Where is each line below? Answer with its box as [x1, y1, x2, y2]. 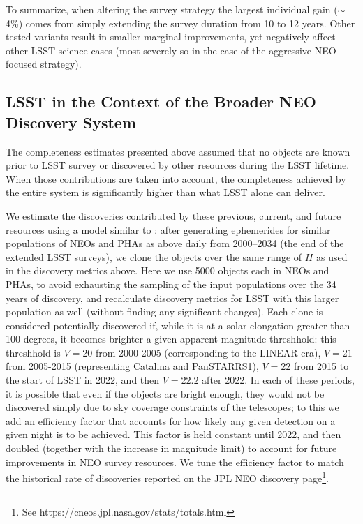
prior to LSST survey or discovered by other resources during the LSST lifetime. [6, 158, 350, 172]
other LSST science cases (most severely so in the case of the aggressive [6, 43, 311, 57]
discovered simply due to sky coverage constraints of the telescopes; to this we [6, 400, 339, 414]
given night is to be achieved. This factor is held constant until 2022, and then [6, 427, 341, 442]
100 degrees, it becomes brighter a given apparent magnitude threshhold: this [6, 331, 336, 346]
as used [316, 249, 348, 264]
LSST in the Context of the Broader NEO [6, 91, 316, 112]
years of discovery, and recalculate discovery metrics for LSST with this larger [6, 290, 339, 305]
